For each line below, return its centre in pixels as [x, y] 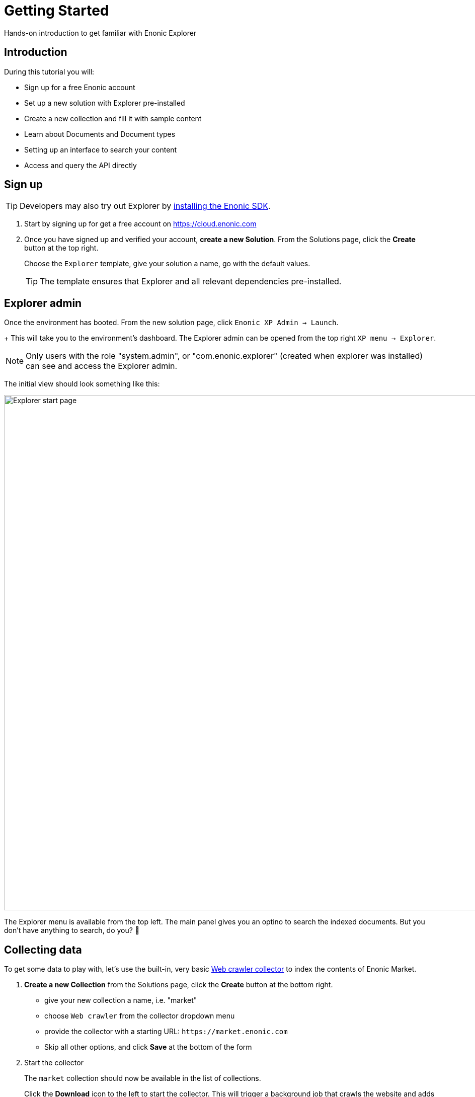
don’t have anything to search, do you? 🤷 [72, 930]
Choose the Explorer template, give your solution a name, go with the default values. [167, 264]
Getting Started [57, 11]
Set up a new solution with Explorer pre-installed [105, 103]
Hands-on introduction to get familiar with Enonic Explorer [100, 33]
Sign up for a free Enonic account [80, 87]
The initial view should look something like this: [82, 384]
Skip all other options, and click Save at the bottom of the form [148, 1047]
